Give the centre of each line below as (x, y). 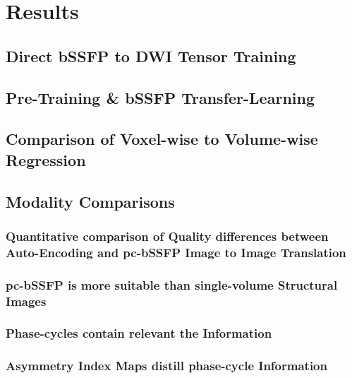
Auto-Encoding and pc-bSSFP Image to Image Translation (176, 252)
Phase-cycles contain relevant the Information (139, 333)
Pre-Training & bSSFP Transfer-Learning (160, 97)
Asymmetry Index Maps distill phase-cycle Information (166, 366)
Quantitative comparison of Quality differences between (167, 236)
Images (26, 301)
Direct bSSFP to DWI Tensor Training (151, 55)
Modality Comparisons (90, 201)
